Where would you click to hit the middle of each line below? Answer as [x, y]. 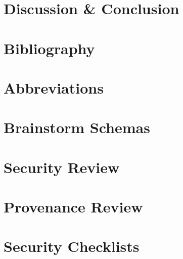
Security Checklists [72, 246]
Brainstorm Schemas [77, 127]
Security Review [62, 167]
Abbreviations [54, 87]
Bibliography [49, 48]
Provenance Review [73, 207]
